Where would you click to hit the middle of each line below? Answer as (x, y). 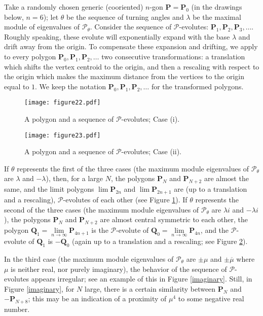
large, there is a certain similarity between (150, 288)
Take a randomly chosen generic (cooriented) (74, 7)
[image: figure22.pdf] (63, 103)
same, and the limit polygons (49, 189)
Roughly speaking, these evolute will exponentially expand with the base (117, 36)
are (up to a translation (211, 189)
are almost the (226, 178)
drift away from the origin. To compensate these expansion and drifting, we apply (131, 46)
